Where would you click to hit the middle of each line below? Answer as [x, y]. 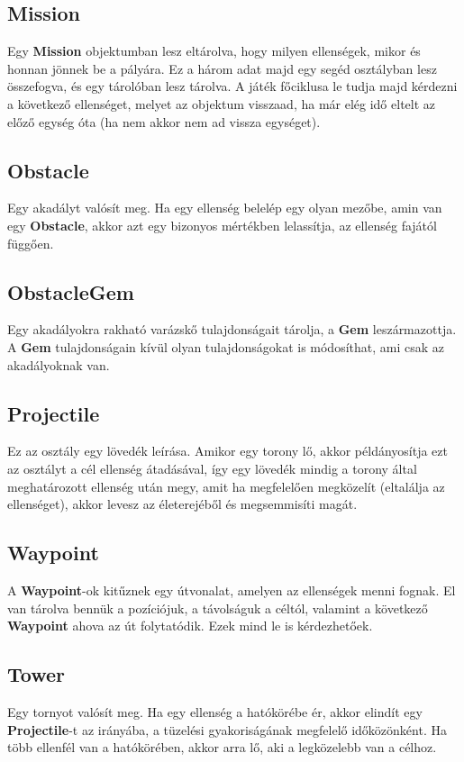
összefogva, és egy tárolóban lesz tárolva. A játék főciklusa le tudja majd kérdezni [232, 86]
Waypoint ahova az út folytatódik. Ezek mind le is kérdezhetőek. [190, 626]
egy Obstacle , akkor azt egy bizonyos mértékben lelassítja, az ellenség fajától [222, 225]
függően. [31, 243]
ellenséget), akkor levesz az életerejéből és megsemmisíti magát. [182, 504]
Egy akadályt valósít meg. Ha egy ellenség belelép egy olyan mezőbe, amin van [225, 208]
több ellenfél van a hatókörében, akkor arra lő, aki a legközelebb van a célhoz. [222, 747]
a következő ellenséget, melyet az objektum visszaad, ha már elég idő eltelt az [222, 103]
